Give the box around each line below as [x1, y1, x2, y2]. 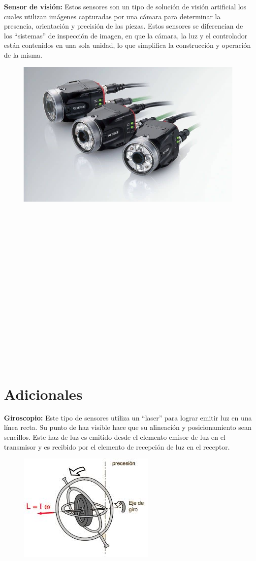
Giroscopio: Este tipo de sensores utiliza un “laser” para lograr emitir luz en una [4, 412, 252, 422]
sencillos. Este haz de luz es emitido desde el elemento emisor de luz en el [4, 431, 225, 442]
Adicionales [4, 384, 83, 404]
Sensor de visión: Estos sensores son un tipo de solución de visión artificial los [4, 1, 247, 11]
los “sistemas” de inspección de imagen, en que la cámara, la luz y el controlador [4, 30, 248, 40]
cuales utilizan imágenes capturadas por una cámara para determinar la [4, 11, 221, 21]
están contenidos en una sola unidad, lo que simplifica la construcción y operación [4, 40, 251, 50]
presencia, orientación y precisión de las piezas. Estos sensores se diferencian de [4, 21, 243, 31]
